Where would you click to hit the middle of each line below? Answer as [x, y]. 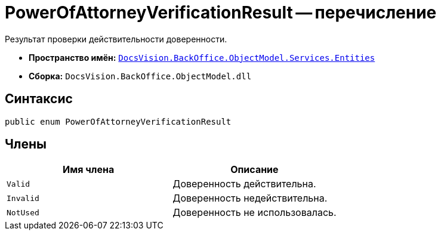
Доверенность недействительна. [250, 198]
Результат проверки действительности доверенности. [116, 39]
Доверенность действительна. [244, 184]
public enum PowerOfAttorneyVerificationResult [118, 121]
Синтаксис [39, 99]
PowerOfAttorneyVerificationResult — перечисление [221, 13]
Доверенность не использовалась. [255, 213]
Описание [255, 170]
